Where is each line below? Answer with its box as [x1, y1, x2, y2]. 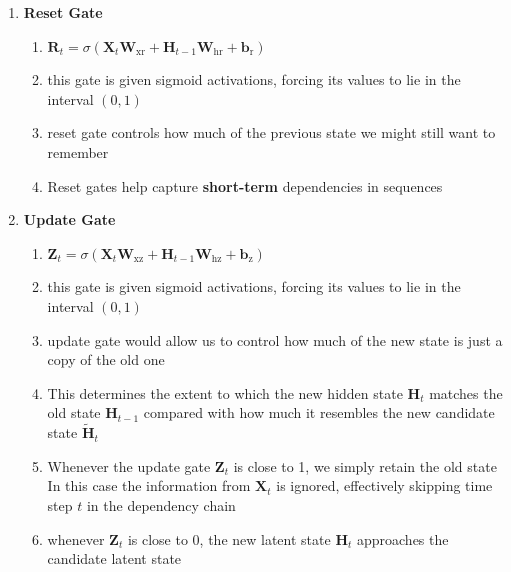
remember [47, 141, 109, 162]
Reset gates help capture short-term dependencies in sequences [47, 175, 443, 196]
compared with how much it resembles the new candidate [143, 402, 495, 423]
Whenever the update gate [47, 455, 211, 476]
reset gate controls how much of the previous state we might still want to [47, 122, 496, 143]
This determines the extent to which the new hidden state [47, 382, 403, 403]
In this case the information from [47, 475, 251, 496]
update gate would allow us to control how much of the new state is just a [47, 329, 503, 350]
